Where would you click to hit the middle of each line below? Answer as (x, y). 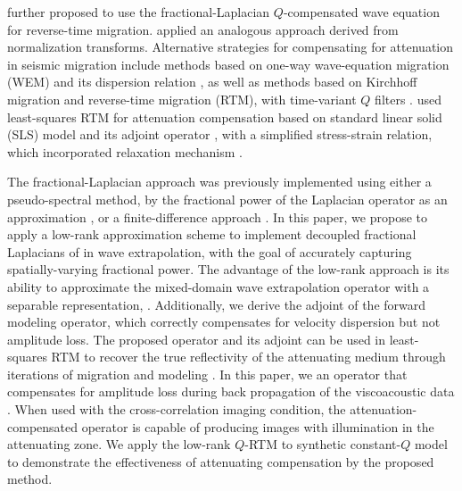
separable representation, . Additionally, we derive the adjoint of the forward (217, 304)
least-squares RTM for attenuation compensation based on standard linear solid (225, 117)
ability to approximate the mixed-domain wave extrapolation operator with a (219, 286)
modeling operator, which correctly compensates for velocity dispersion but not (224, 322)
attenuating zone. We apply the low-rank (119, 444)
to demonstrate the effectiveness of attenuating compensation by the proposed (221, 461)
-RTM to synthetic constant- (323, 444)
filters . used (408, 99)
